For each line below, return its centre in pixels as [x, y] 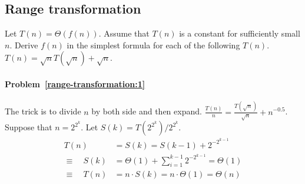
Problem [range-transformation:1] [75, 83]
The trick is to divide [43, 111]
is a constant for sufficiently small [240, 33]
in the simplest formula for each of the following [153, 45]
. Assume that [124, 33]
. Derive [24, 45]
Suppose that [29, 127]
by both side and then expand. [147, 111]
